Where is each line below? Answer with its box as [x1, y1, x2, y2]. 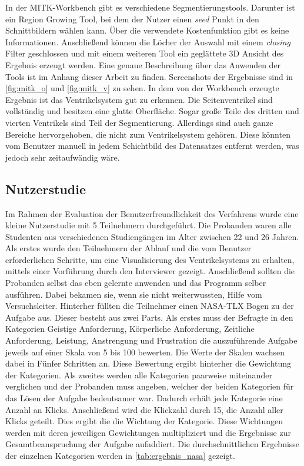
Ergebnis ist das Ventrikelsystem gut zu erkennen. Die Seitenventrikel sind [5, 93, 273, 105]
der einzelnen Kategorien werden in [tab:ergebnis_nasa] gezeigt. [5, 449, 235, 461]
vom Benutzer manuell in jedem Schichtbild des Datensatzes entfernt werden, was [5, 139, 299, 152]
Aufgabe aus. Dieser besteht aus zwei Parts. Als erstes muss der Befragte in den [5, 311, 293, 323]
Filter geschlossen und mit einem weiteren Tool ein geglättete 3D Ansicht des [5, 47, 284, 59]
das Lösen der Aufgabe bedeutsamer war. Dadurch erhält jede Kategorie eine [5, 392, 283, 404]
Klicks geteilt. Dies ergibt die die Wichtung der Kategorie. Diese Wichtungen [5, 415, 283, 427]
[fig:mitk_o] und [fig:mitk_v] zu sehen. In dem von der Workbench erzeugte [5, 82, 279, 94]
